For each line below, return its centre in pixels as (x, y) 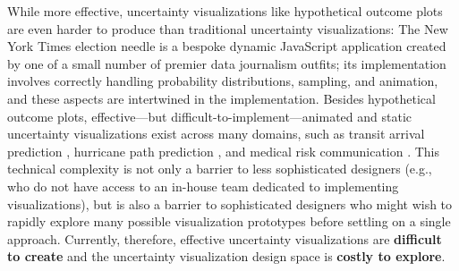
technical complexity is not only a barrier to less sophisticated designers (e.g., (220, 169)
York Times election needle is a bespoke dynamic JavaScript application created (227, 46)
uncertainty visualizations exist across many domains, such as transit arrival (216, 134)
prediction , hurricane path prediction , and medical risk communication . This (224, 151)
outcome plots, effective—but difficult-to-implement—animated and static (210, 116)
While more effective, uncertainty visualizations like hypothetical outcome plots (225, 11)
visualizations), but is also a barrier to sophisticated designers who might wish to (230, 203)
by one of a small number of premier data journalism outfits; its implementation (227, 63)
